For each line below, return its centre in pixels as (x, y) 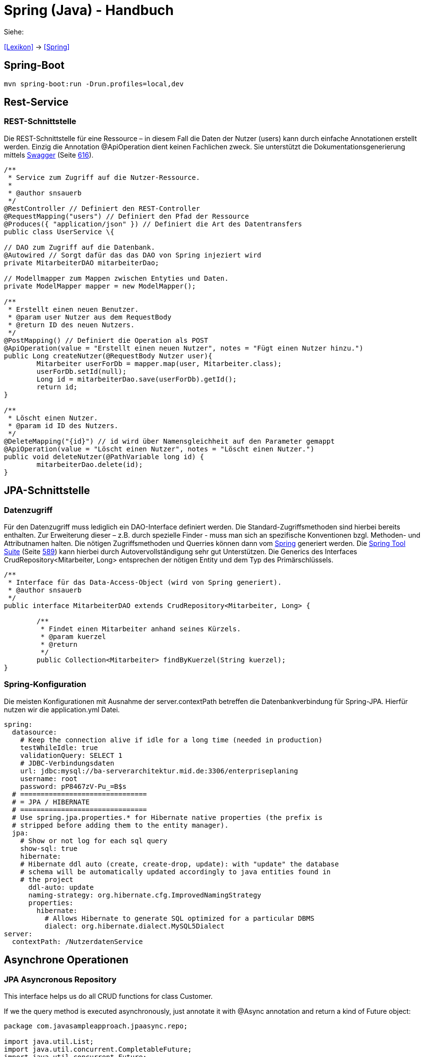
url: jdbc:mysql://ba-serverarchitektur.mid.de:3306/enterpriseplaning (159, 771)
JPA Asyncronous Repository (60, 979)
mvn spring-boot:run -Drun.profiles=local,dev (94, 84)
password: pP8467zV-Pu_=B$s (73, 786)
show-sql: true (49, 848)
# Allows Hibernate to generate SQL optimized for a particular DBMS (180, 918)
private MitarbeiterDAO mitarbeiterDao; (82, 263)
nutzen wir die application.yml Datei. (62, 709)
